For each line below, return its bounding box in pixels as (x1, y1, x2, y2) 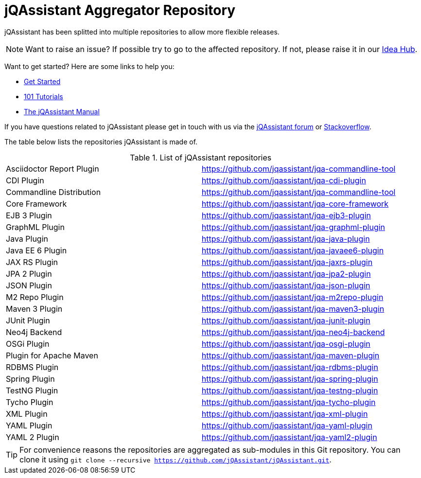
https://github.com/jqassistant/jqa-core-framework (201, 198, 389, 209)
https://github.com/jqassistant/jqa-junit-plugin (201, 315, 370, 325)
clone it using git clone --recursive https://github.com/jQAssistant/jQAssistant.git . (19, 454, 332, 464)
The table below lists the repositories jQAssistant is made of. (4, 137, 198, 146)
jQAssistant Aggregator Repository (4, 2, 236, 18)
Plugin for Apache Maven (6, 350, 98, 360)
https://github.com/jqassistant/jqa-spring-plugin (201, 373, 378, 384)
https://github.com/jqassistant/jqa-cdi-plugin (201, 175, 366, 185)
